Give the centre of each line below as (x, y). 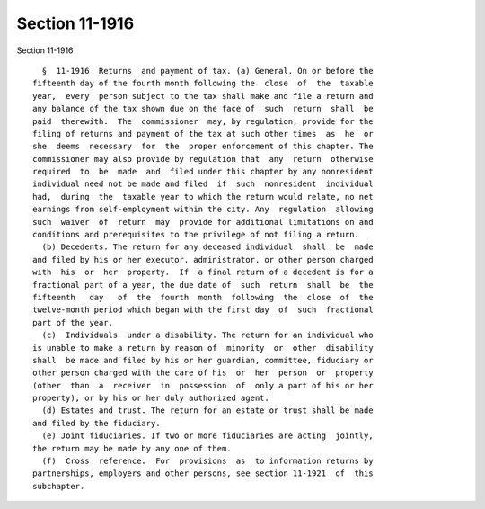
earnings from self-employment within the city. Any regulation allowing (203, 210)
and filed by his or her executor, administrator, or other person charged (203, 259)
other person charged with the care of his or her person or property (203, 373)
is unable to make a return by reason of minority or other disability (203, 348)
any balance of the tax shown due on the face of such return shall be (203, 109)
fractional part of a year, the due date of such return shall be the (203, 285)
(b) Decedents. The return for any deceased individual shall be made (207, 247)
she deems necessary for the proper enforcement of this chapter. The (203, 147)
